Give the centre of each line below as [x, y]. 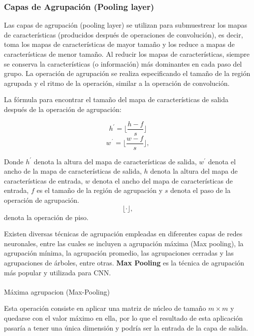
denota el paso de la [200, 190]
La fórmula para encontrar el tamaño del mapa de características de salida [116, 99]
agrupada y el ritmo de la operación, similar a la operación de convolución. [117, 83]
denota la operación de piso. [46, 217]
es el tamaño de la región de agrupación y [100, 190]
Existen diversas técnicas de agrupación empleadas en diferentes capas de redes [123, 234]
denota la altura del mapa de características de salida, [115, 161]
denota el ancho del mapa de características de [162, 180]
